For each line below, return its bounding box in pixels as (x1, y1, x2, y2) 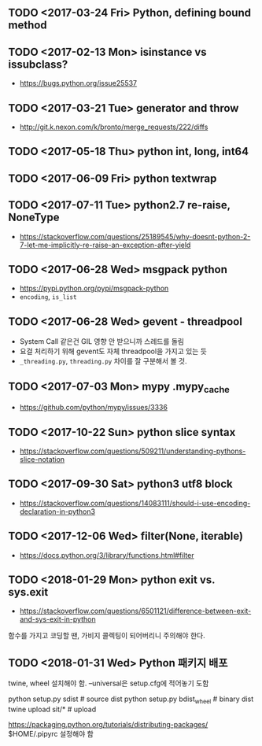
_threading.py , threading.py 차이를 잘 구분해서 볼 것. (19, 356, 187, 366)
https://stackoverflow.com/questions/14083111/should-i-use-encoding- (19, 498, 251, 508)
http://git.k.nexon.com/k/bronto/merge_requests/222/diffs (19, 122, 208, 132)
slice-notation (19, 455, 65, 464)
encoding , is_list (19, 292, 77, 301)
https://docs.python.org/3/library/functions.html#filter (19, 550, 194, 559)
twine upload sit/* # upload (8, 704, 97, 715)
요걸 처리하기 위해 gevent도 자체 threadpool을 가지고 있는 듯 (19, 346, 207, 356)
